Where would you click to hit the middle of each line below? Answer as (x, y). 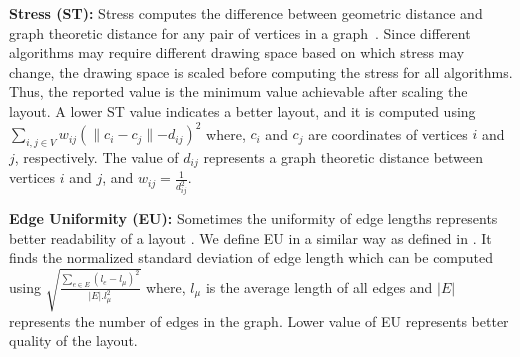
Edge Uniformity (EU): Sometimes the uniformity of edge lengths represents (253, 218)
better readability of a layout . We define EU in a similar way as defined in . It (250, 237)
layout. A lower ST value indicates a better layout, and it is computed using (242, 110)
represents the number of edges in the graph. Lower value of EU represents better (259, 320)
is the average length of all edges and (319, 286)
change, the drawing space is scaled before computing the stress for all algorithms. (261, 71)
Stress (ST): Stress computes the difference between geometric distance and (246, 13)
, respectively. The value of (96, 156)
